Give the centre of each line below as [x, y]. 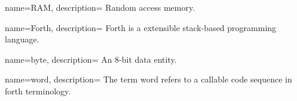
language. [22, 39]
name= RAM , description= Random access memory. [100, 7]
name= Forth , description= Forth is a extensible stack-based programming [141, 27]
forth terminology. [38, 91]
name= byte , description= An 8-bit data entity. [91, 59]
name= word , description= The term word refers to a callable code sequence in [148, 79]
